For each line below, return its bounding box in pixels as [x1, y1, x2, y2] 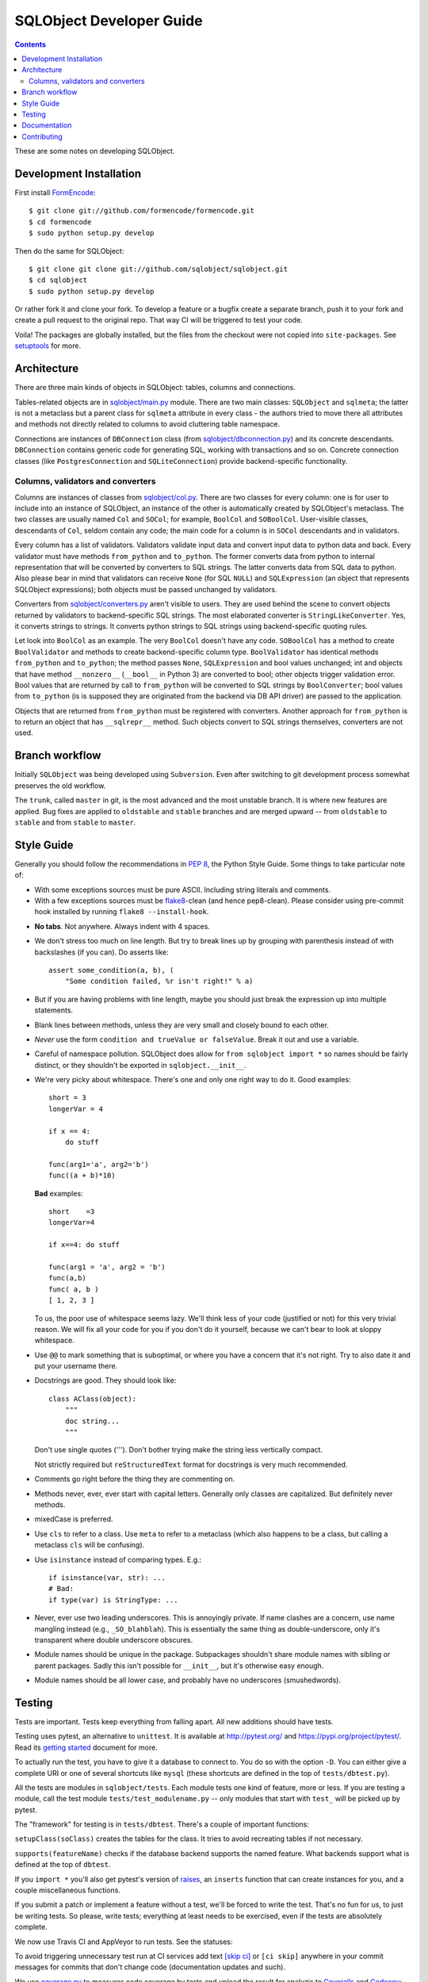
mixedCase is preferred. [34, 1514, 114, 1524]
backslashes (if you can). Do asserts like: [34, 947, 170, 957]
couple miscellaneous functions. [14, 1885, 120, 1895]
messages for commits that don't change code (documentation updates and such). [14, 1962, 285, 1972]
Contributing [21, 132, 63, 141]
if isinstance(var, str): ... [48, 1573, 166, 1582]
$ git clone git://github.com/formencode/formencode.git [29, 206, 255, 216]
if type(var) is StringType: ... [48, 1595, 178, 1605]
